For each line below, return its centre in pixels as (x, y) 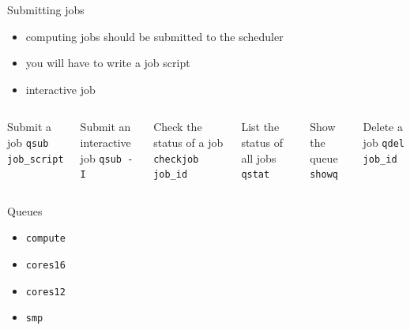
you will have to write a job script (108, 63)
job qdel (384, 142)
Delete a (383, 127)
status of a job (188, 142)
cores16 (45, 266)
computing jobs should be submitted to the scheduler (154, 36)
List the (260, 127)
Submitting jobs (46, 9)
